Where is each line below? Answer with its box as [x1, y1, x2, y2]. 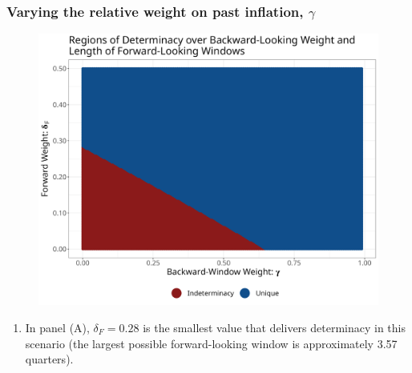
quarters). [25, 351, 74, 367]
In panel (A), [25, 319, 90, 335]
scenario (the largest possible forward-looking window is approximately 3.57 [25, 335, 398, 351]
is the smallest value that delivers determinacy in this [143, 319, 406, 335]
